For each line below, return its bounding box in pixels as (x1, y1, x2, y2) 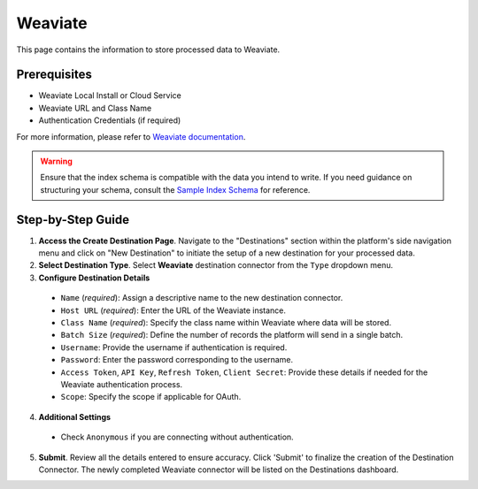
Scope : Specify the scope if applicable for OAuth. (60, 392, 242, 402)
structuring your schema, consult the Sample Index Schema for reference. (40, 184, 311, 195)
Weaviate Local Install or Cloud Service (38, 90, 181, 101)
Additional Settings (38, 411, 111, 422)
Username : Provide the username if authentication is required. (60, 341, 288, 353)
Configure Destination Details (38, 272, 150, 283)
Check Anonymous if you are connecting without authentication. (60, 432, 294, 442)
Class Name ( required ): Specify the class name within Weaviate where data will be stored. (60, 317, 392, 328)
